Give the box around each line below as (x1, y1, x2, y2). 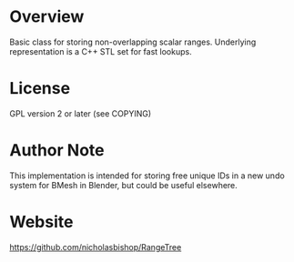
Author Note (9, 140, 105, 161)
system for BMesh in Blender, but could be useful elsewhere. (9, 179, 238, 190)
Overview (9, 6, 85, 27)
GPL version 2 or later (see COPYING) (9, 107, 152, 119)
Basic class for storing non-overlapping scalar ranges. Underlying (9, 36, 257, 47)
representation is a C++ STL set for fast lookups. (9, 45, 193, 56)
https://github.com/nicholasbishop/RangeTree (9, 241, 182, 252)
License (9, 78, 71, 99)
